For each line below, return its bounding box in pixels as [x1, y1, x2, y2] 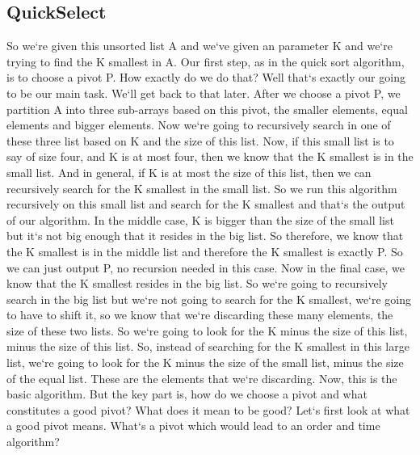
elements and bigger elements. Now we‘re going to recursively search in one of [6, 116, 391, 133]
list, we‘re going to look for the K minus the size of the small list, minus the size [6, 354, 404, 371]
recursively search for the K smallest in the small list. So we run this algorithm [6, 179, 397, 196]
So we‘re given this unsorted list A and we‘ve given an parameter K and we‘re [6, 37, 393, 54]
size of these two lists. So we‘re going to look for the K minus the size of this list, [6, 322, 408, 339]
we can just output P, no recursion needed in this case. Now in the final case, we [6, 259, 405, 276]
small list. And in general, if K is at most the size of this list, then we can [6, 163, 372, 180]
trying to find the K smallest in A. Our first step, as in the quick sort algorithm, [6, 53, 405, 70]
